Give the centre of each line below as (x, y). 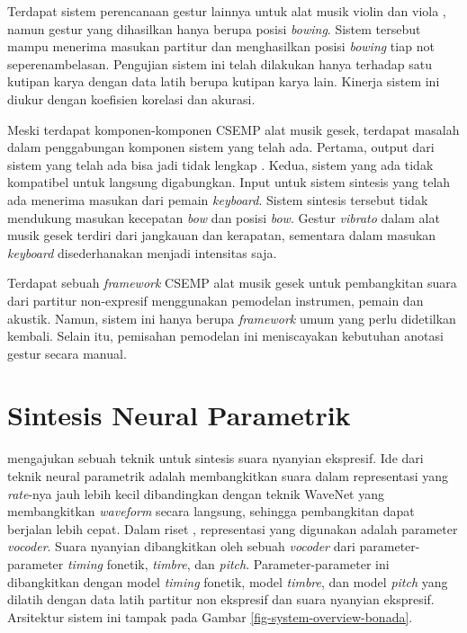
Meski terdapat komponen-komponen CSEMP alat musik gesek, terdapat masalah (233, 129)
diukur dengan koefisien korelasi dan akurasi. (131, 98)
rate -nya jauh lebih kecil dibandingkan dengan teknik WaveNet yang (196, 493)
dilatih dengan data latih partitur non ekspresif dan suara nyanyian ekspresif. (221, 599)
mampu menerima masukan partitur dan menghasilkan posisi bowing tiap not (221, 46)
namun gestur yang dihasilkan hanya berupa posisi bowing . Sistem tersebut (214, 28)
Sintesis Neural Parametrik (179, 415)
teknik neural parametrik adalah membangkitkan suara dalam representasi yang (228, 476)
